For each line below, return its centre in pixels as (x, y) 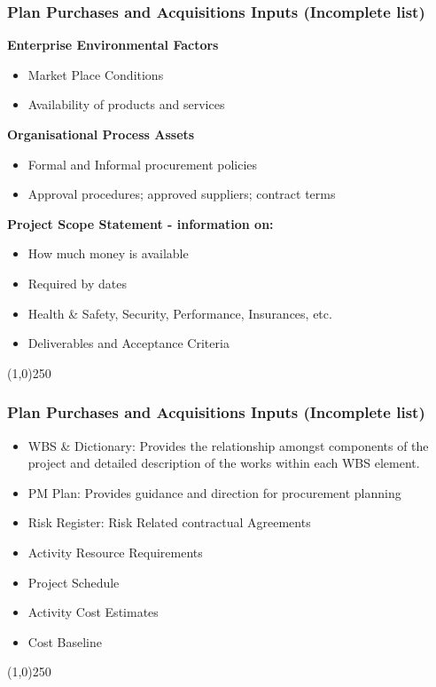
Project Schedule (74, 582)
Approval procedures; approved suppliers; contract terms (182, 194)
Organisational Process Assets (101, 134)
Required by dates (77, 283)
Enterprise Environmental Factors (113, 45)
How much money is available (108, 253)
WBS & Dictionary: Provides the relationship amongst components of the (228, 445)
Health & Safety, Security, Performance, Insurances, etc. (180, 313)
